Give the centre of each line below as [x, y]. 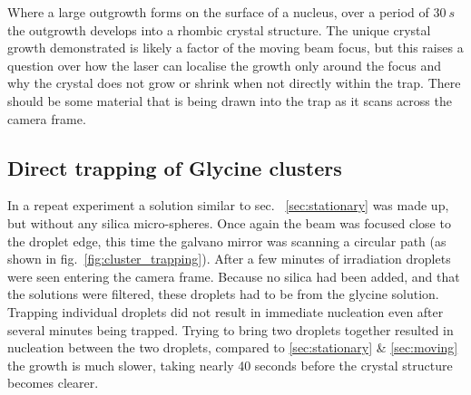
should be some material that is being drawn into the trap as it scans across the [230, 100]
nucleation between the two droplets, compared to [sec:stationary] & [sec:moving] [233, 347]
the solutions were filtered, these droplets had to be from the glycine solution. [223, 294]
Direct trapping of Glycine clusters [175, 167]
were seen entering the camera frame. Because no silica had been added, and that [234, 276]
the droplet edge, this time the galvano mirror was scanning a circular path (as [227, 241]
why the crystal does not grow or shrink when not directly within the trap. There [234, 83]
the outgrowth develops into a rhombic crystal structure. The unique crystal [219, 29]
